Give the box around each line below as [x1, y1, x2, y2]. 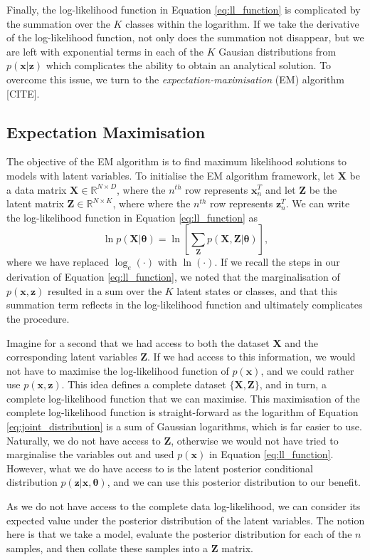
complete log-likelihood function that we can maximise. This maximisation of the [6, 390, 360, 405]
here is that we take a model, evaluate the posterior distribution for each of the [6, 527, 352, 541]
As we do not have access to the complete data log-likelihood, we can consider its [6, 499, 361, 514]
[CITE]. [6, 85, 40, 100]
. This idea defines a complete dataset [61, 377, 226, 392]
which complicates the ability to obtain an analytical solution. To [46, 58, 332, 73]
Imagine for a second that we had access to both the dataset [6, 335, 270, 350]
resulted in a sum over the [48, 283, 162, 298]
